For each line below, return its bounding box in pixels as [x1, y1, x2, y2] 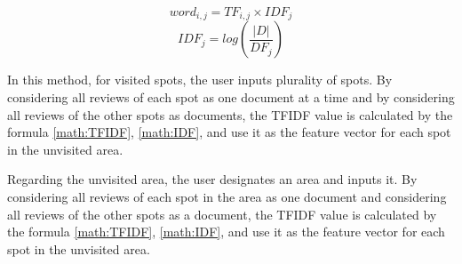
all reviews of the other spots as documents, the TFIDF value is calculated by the [7, 105, 453, 124]
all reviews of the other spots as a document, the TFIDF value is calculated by [7, 204, 437, 223]
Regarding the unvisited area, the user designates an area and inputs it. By [7, 170, 418, 188]
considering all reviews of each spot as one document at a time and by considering [7, 88, 455, 107]
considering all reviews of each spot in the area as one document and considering [7, 188, 447, 206]
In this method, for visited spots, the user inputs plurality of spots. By [7, 70, 393, 89]
